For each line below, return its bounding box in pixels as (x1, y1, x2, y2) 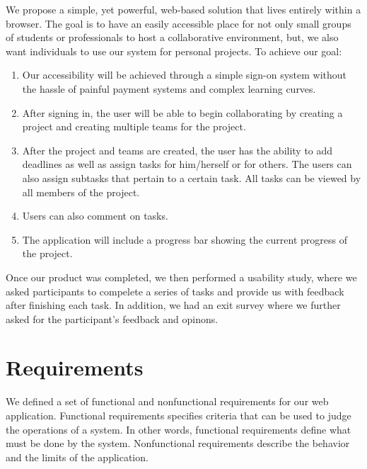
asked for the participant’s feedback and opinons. (6, 311, 219, 326)
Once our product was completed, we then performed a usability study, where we (6, 269, 357, 284)
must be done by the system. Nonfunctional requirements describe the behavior (6, 436, 350, 451)
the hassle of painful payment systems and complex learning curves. (22, 81, 316, 96)
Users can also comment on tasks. (22, 208, 168, 223)
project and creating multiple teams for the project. (22, 119, 246, 134)
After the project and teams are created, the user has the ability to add (22, 142, 333, 157)
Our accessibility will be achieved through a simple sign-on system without (22, 67, 347, 82)
